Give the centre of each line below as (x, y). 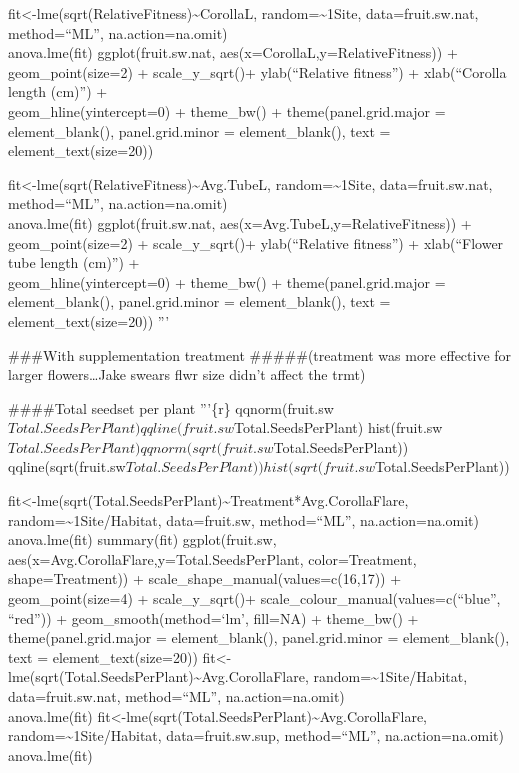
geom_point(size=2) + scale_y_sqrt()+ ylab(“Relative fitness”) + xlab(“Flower (256, 242)
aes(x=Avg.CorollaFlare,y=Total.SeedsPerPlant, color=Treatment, (212, 558)
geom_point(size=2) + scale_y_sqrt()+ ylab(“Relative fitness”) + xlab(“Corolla (257, 71)
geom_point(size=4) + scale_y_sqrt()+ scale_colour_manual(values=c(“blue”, (254, 598)
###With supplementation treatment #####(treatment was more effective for (260, 354)
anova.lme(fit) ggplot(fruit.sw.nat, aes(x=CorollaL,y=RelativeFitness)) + (233, 52)
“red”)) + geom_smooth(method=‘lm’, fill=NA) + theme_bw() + (213, 617)
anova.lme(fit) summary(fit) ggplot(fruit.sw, (142, 539)
